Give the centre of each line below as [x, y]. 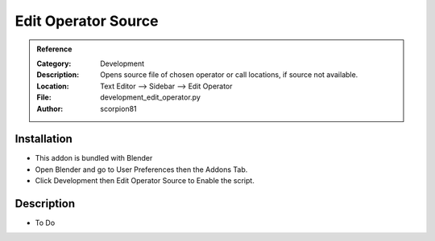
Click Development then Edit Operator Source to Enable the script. [145, 181]
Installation [43, 139]
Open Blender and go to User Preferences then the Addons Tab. [141, 170]
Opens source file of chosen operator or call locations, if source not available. [229, 75]
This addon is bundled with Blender [94, 158]
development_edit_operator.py [151, 97]
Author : [50, 108]
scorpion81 [118, 108]
